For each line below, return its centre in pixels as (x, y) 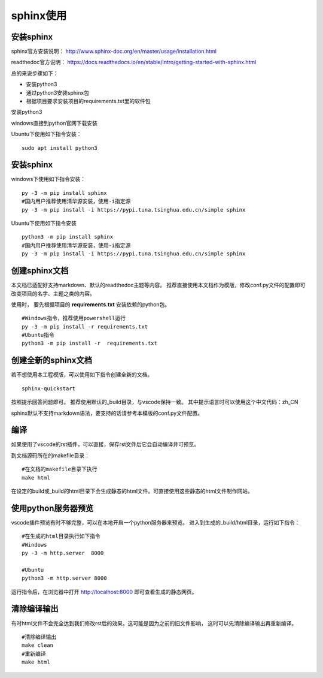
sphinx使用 (39, 16)
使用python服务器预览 (52, 508)
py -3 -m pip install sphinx (64, 193)
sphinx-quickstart (49, 388)
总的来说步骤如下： (35, 73)
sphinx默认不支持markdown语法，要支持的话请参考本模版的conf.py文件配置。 (107, 413)
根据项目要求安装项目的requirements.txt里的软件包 (88, 101)
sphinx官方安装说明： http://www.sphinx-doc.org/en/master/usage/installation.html (114, 52)
